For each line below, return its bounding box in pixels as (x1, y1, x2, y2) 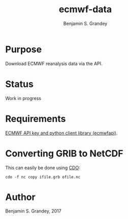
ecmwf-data (58, 4, 112, 15)
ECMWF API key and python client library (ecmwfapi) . (5, 130, 118, 136)
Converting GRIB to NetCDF (5, 148, 123, 159)
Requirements (5, 113, 66, 124)
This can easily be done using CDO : (5, 165, 80, 171)
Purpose (5, 43, 42, 55)
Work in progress (5, 95, 42, 101)
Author (5, 191, 36, 203)
